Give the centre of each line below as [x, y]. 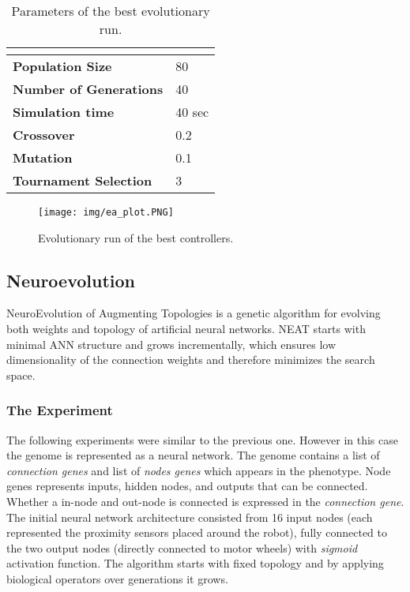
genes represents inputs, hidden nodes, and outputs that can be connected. [187, 486]
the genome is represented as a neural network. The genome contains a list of [193, 455]
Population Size [62, 66]
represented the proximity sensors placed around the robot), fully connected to [197, 532]
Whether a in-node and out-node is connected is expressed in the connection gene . [205, 502]
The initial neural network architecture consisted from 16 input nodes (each [190, 517]
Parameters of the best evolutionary [111, 11]
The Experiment [60, 410]
